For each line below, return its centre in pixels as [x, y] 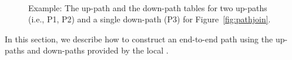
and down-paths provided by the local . [98, 50]
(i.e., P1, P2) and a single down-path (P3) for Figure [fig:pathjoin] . [150, 19]
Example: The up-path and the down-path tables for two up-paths [148, 7]
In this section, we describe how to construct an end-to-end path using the [139, 39]
